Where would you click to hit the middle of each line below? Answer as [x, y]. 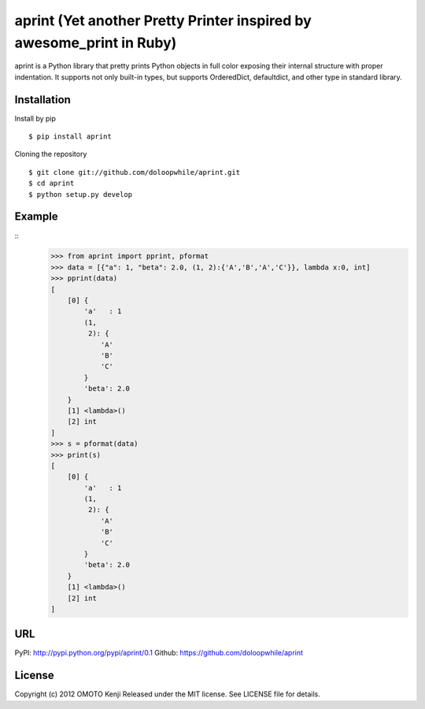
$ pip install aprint [70, 137]
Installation [42, 100]
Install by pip [35, 118]
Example [36, 217]
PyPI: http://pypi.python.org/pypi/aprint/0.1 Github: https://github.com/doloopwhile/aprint [159, 653]
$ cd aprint [52, 184]
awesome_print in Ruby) [96, 43]
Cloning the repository [51, 154]
